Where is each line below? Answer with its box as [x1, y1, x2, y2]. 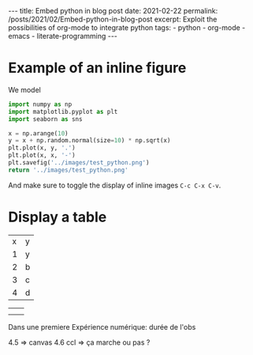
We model [8, 85, 41, 94]
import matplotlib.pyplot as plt [8, 108, 118, 115]
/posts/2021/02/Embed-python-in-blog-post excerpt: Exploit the [8, 14, 218, 24]
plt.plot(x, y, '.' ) [8, 144, 76, 152]
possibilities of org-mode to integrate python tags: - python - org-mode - [8, 23, 246, 32]
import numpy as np [8, 100, 73, 108]
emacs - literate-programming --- [8, 32, 118, 40]
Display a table [8, 208, 107, 226]
